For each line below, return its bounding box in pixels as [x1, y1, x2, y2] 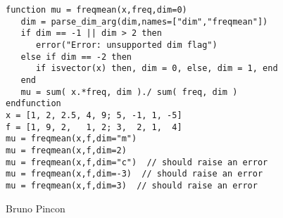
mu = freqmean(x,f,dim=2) [6, 145, 127, 155]
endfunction [6, 98, 61, 109]
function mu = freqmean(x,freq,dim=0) [6, 5, 187, 15]
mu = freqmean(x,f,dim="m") [6, 134, 137, 144]
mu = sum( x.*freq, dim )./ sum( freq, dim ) [20, 86, 238, 97]
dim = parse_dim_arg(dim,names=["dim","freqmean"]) [20, 16, 268, 27]
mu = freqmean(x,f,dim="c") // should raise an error [6, 157, 268, 167]
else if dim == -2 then [20, 51, 132, 62]
